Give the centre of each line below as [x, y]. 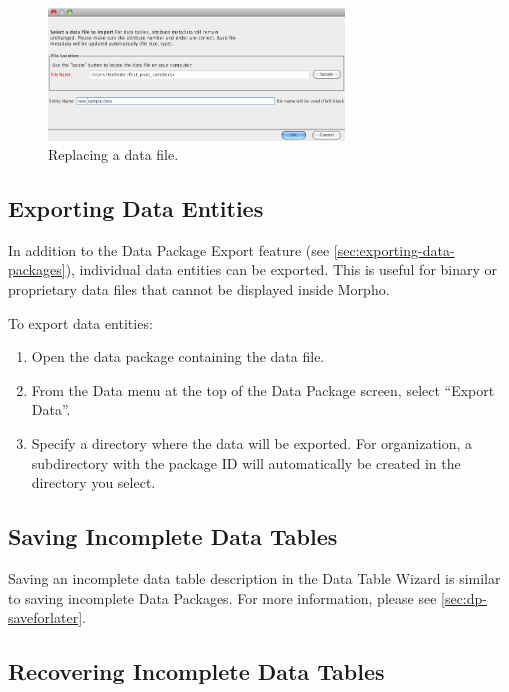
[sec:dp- [464, 597]
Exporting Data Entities [136, 208]
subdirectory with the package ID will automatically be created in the [246, 462]
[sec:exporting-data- [394, 249]
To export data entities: [80, 322]
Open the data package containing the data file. [178, 356]
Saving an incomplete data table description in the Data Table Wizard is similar [254, 578]
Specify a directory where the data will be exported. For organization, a [252, 443]
